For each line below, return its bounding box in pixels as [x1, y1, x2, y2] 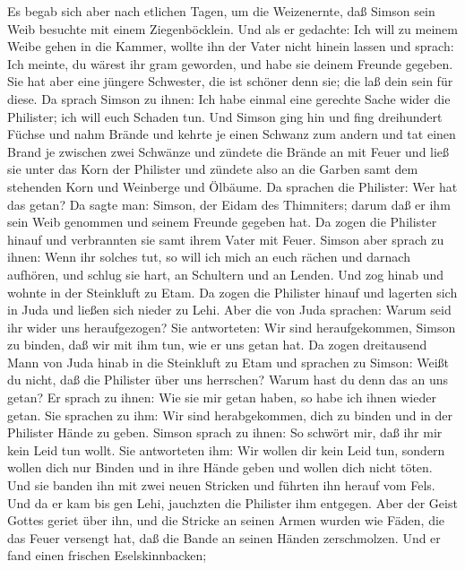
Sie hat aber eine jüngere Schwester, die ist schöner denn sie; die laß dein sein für [7, 72, 453, 91]
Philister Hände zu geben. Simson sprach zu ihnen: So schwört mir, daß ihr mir [7, 423, 443, 442]
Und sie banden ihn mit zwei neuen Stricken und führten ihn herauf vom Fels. [7, 476, 435, 495]
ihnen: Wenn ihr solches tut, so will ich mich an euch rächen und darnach [7, 247, 410, 266]
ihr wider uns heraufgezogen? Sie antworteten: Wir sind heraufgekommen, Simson [7, 317, 456, 336]
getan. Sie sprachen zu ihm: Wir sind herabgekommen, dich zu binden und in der [7, 405, 452, 424]
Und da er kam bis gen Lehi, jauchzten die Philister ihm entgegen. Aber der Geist [7, 493, 458, 512]
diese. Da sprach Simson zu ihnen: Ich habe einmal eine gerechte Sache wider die [7, 89, 451, 108]
